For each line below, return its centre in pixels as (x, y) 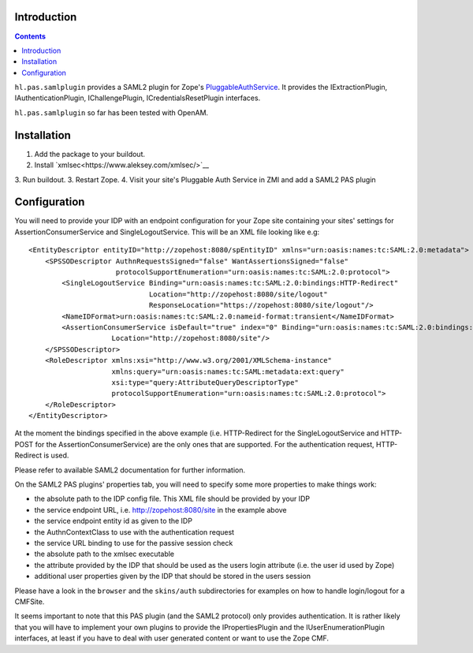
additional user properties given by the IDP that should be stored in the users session (173, 577)
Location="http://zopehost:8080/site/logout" (238, 294)
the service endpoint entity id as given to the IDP (114, 521)
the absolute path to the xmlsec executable (104, 554)
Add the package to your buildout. (90, 154)
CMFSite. (30, 601)
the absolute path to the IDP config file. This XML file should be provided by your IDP (172, 499)
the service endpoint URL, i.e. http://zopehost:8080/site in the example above (160, 509)
